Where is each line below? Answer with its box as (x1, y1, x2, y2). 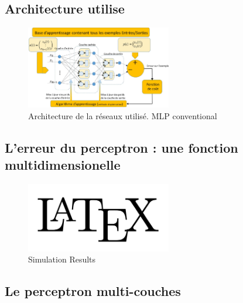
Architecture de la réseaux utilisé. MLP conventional (28, 109, 217, 122)
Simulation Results (28, 253, 96, 265)
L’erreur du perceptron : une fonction (5, 138, 238, 156)
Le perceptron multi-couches (5, 282, 181, 300)
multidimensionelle (5, 155, 121, 173)
